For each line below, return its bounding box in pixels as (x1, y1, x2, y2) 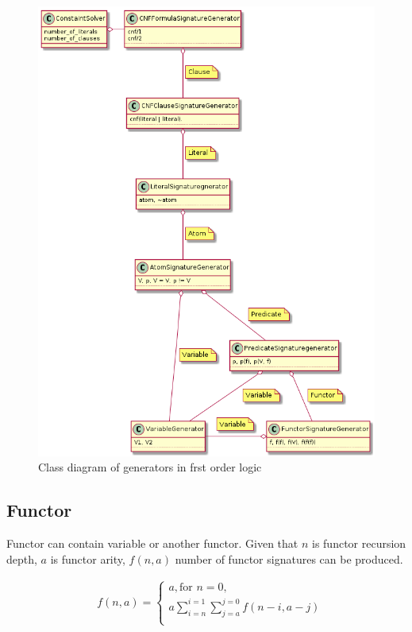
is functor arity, (50, 550, 125, 567)
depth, (6, 550, 37, 567)
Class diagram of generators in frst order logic (38, 459, 262, 475)
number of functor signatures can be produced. (175, 550, 403, 567)
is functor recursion (312, 534, 406, 551)
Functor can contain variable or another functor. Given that (6, 534, 298, 551)
